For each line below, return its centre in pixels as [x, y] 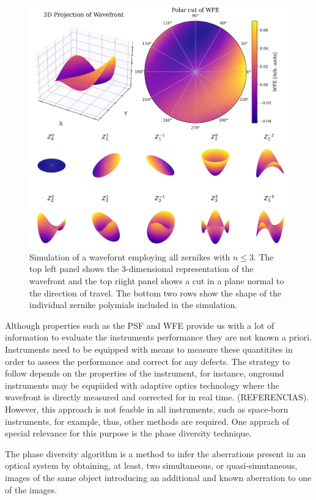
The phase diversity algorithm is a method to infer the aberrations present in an [156, 453]
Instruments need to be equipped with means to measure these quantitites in [149, 349]
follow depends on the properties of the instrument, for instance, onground [145, 373]
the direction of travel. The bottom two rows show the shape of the [156, 292]
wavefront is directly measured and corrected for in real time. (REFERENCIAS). [157, 397]
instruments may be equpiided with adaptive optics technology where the [142, 385]
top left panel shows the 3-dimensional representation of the [141, 269]
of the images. [31, 489]
